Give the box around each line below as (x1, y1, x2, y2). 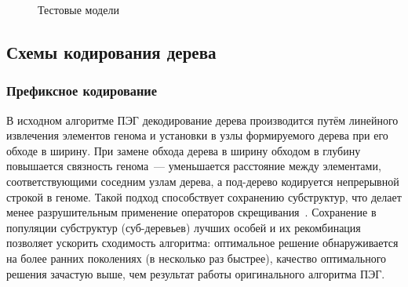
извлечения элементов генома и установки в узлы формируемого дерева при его (6, 127, 388, 143)
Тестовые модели (38, 2, 119, 17)
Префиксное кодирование (6, 81, 158, 100)
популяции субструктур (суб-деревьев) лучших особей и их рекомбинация (6, 219, 361, 235)
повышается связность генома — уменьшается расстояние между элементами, (6, 158, 381, 174)
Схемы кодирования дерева (6, 39, 217, 64)
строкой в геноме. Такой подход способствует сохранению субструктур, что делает (6, 188, 402, 205)
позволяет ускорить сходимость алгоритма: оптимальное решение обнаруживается (6, 234, 399, 251)
